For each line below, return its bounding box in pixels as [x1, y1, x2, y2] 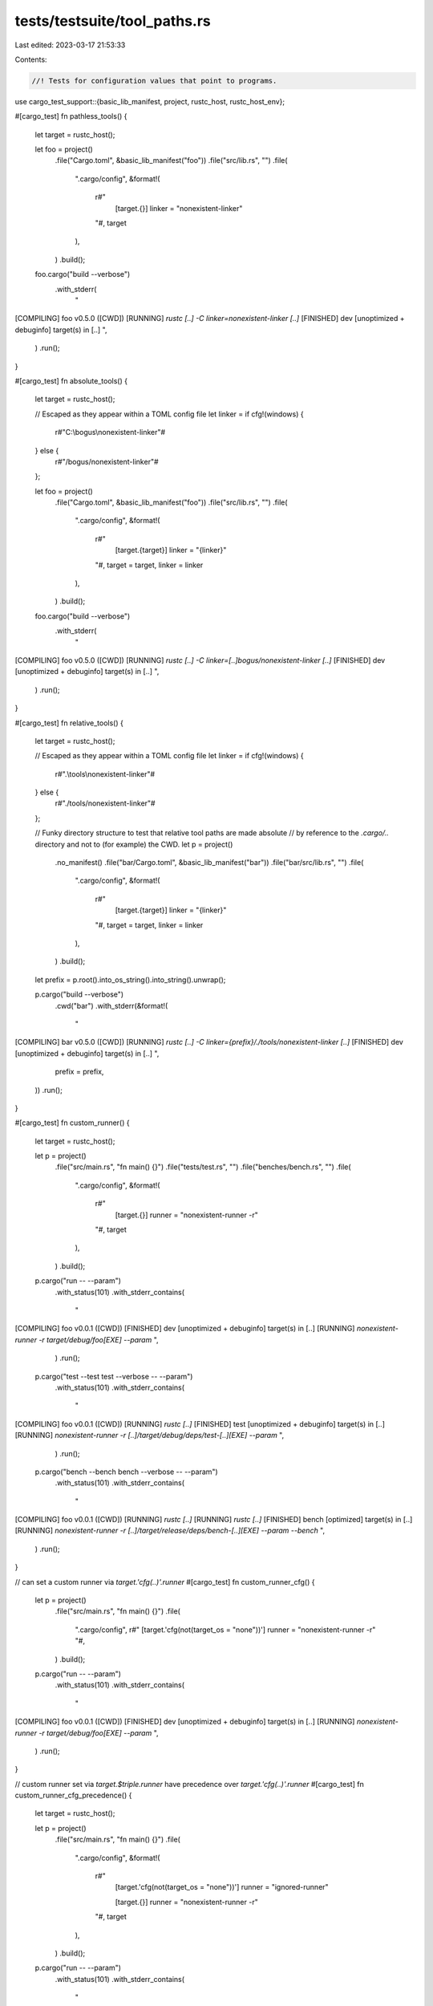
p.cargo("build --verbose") [34, 989, 124, 999]
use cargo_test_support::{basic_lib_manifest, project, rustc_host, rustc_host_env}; [14, 96, 285, 106]
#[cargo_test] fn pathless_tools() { [14, 112, 127, 121]
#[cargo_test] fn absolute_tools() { [14, 376, 128, 385]
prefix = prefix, [55, 1067, 104, 1077]
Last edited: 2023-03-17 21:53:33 [14, 40, 126, 50]
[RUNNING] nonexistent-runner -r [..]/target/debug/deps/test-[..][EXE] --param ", [14, 1431, 285, 1440]
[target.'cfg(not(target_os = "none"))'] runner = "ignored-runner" [115, 1882, 329, 1892]
